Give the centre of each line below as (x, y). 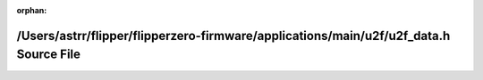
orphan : (32, 10)
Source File (48, 55)
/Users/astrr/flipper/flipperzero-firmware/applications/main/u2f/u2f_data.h (233, 36)
